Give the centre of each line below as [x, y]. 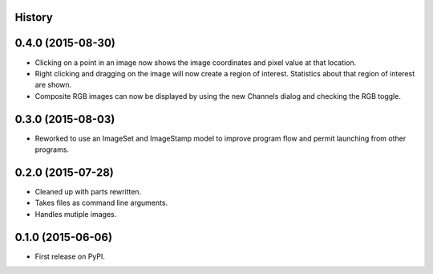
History [34, 17]
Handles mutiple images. [76, 214]
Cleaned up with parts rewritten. [88, 191]
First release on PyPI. [70, 256]
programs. [52, 149]
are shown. [53, 85]
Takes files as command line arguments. [101, 203]
